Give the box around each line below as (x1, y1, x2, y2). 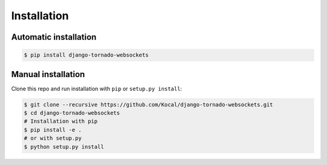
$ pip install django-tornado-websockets (24, 52, 149, 58)
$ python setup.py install (24, 143, 104, 150)
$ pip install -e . (24, 126, 82, 133)
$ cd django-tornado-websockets (24, 110, 121, 117)
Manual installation (11, 69, 85, 79)
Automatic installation (11, 32, 97, 42)
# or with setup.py (24, 135, 82, 142)
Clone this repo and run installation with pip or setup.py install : (11, 85, 182, 92)
